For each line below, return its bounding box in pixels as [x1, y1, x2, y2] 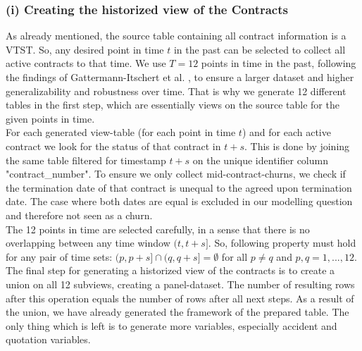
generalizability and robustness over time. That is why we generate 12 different [6, 83, 347, 98]
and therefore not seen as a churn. [6, 207, 153, 222]
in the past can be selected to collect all [173, 42, 346, 56]
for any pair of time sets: [6, 249, 113, 264]
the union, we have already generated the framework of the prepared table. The [6, 304, 349, 319]
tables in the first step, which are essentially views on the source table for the [6, 97, 339, 112]
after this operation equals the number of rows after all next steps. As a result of [6, 290, 354, 305]
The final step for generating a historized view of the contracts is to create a [6, 263, 335, 278]
